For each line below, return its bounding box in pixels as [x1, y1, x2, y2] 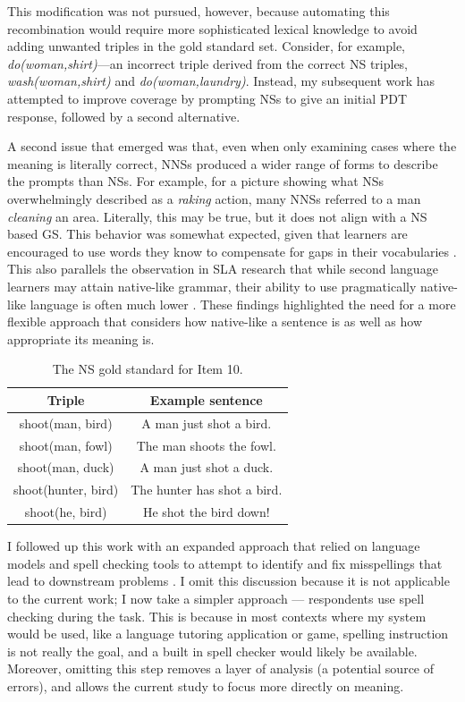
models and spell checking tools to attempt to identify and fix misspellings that [7, 554, 443, 572]
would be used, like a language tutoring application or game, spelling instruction [7, 624, 449, 643]
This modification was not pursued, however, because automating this [7, 2, 390, 20]
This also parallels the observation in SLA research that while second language [7, 259, 438, 278]
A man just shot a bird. [141, 413, 272, 432]
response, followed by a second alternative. [7, 106, 241, 125]
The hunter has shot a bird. [131, 480, 283, 499]
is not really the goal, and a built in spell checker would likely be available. [7, 641, 418, 660]
